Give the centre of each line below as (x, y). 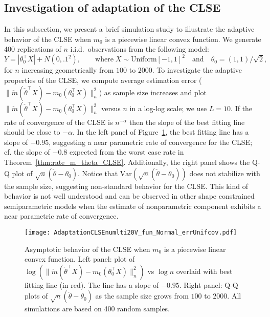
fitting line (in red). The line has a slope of (92, 284)
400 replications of (33, 49)
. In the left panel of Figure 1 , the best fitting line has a (161, 132)
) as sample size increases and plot (153, 92)
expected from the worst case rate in (127, 152)
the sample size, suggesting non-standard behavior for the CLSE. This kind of (126, 186)
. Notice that (98, 173)
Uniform (144, 60)
